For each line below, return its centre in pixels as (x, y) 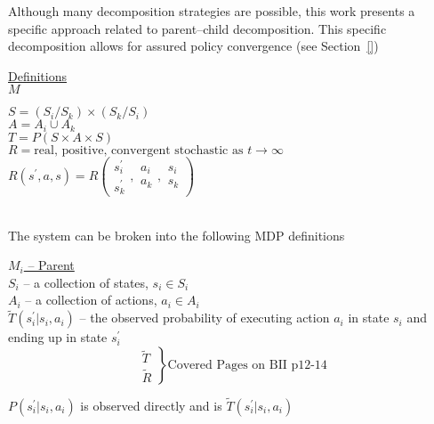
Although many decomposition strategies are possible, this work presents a (212, 11)
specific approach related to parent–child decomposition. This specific (197, 28)
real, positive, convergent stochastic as (139, 150)
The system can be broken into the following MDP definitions (177, 235)
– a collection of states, (86, 282)
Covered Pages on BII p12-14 (247, 365)
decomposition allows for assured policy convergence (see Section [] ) (193, 46)
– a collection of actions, (91, 300)
